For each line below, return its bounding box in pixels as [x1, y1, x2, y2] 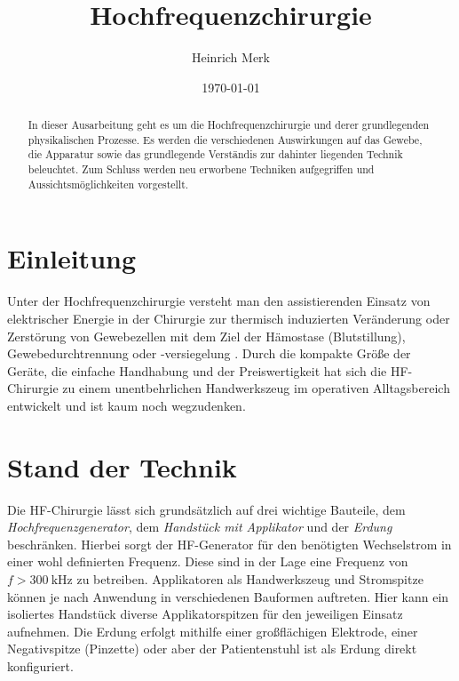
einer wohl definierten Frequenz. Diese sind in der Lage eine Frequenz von [7, 552, 408, 571]
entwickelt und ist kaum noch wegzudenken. [7, 396, 246, 414]
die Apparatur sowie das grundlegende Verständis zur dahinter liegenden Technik [28, 147, 403, 162]
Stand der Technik [7, 448, 237, 485]
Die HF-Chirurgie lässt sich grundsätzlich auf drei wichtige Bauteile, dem [7, 500, 406, 518]
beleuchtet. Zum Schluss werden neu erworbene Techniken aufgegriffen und [28, 162, 375, 177]
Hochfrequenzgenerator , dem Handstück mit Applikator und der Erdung [7, 517, 392, 536]
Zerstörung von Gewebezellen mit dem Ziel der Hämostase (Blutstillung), [7, 326, 406, 345]
